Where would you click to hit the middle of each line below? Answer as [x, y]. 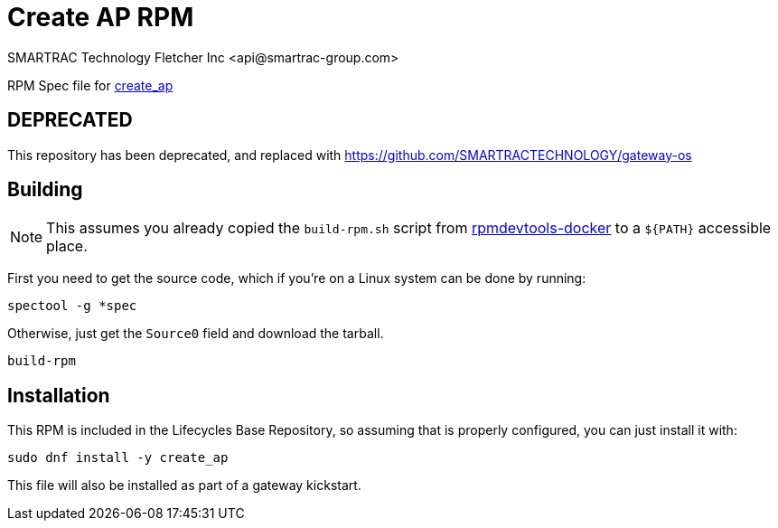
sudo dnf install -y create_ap [118, 458]
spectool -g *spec [72, 306]
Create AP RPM [101, 17]
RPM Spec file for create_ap [90, 85]
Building [45, 190]
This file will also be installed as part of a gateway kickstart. [184, 486]
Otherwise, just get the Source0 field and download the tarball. [196, 334]
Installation [59, 395]
